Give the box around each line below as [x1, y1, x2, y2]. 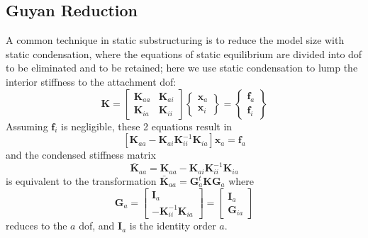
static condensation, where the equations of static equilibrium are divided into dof [6, 46, 362, 61]
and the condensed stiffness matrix [6, 147, 156, 162]
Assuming [6, 118, 48, 133]
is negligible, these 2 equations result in [61, 118, 233, 133]
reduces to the [6, 218, 67, 233]
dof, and [79, 218, 115, 233]
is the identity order [129, 218, 216, 233]
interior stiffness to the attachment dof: [6, 74, 177, 89]
